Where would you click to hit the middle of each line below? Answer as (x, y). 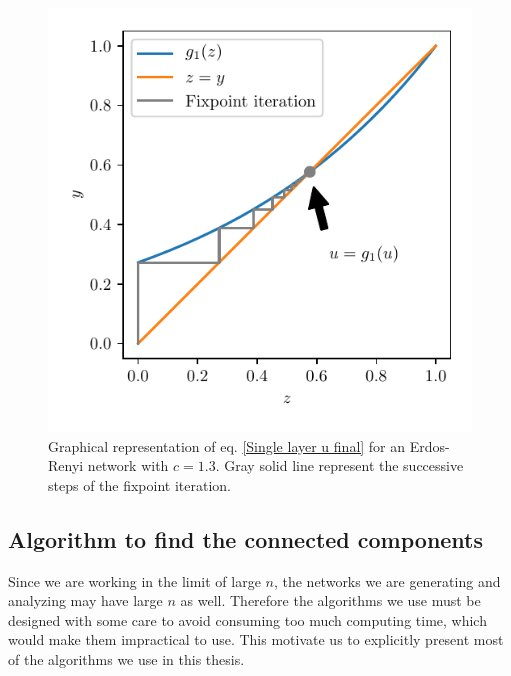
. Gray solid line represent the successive (339, 465)
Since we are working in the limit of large (134, 580)
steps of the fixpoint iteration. (139, 484)
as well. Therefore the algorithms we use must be (330, 600)
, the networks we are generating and (387, 580)
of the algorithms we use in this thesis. (126, 658)
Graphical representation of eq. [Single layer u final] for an (227, 445)
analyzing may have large (85, 600)
